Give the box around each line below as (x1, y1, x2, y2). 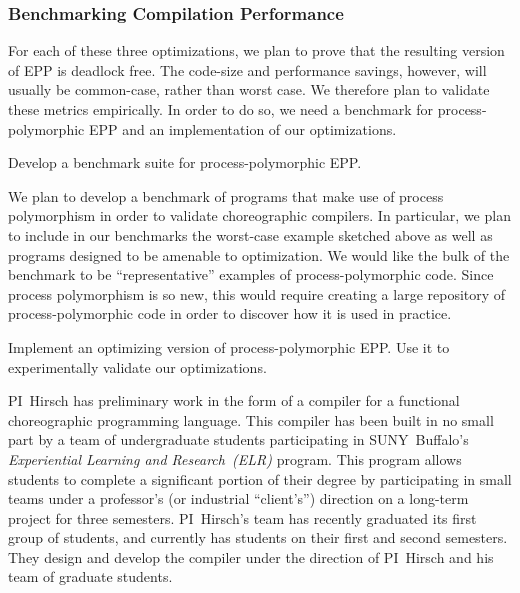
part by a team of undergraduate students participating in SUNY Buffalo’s (8, 429, 469, 450)
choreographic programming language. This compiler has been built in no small (8, 409, 494, 430)
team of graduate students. (8, 566, 173, 587)
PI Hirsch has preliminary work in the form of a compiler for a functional (8, 390, 460, 411)
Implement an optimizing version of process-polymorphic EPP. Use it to (8, 336, 450, 357)
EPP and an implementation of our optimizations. (88, 118, 397, 139)
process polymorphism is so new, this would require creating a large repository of (8, 283, 506, 304)
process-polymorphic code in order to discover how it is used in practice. (8, 303, 452, 324)
